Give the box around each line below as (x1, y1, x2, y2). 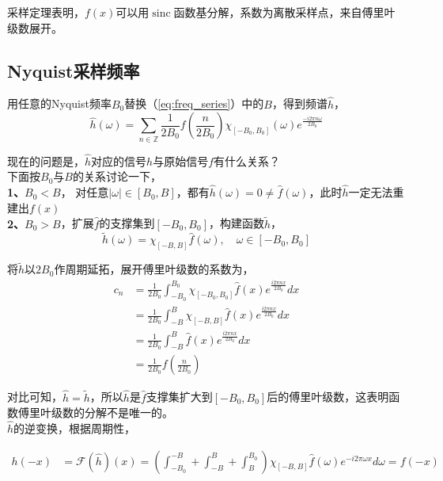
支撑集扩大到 (146, 388, 213, 405)
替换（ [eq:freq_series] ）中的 (124, 95, 264, 112)
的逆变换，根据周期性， (13, 420, 136, 437)
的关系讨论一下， (72, 168, 161, 185)
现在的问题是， (7, 152, 85, 169)
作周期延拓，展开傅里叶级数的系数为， (54, 261, 254, 277)
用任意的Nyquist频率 (7, 95, 112, 112)
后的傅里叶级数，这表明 (267, 388, 389, 405)
